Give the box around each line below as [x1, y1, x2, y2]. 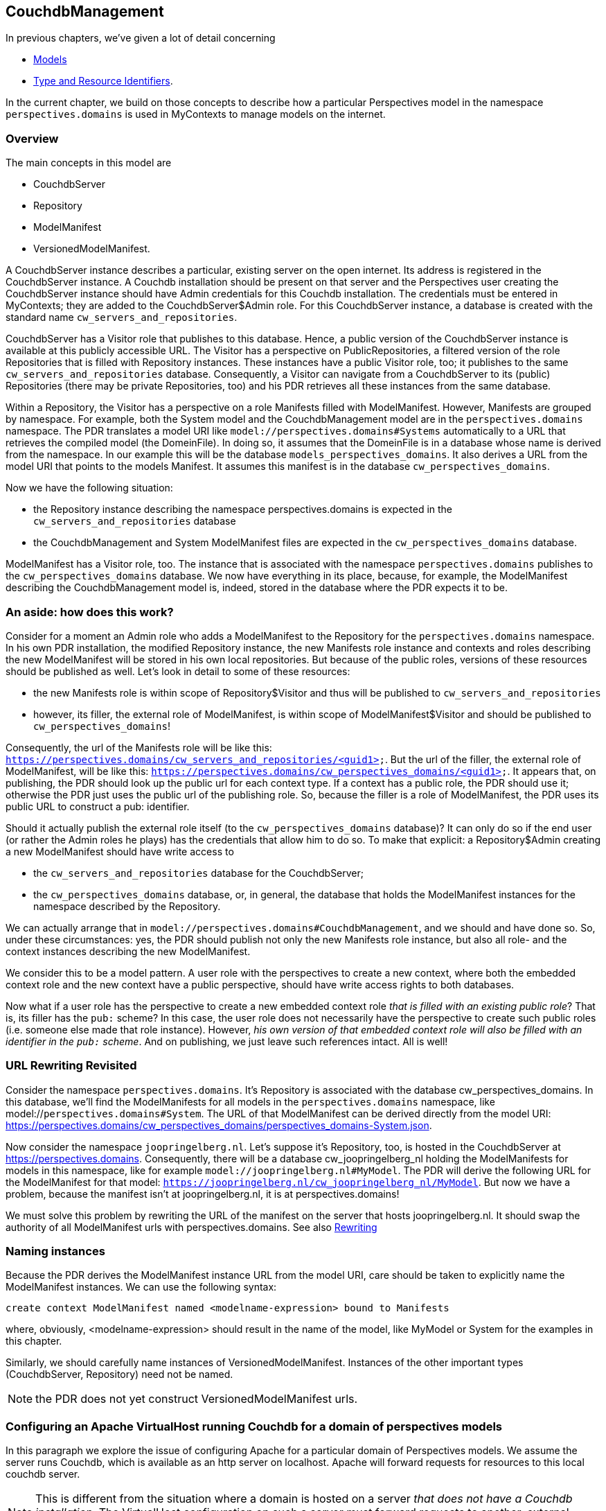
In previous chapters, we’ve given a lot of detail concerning [6, 32, 276, 44]
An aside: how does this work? [6, 604, 174, 619]
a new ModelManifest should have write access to [6, 845, 234, 857]
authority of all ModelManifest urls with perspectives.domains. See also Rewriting [6, 1221, 377, 1233]
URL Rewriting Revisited [6, 1058, 137, 1073]
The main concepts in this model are [6, 157, 172, 169]
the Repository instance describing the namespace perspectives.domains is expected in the [33, 503, 453, 516]
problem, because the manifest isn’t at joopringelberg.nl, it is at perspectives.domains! [6, 1187, 400, 1200]
